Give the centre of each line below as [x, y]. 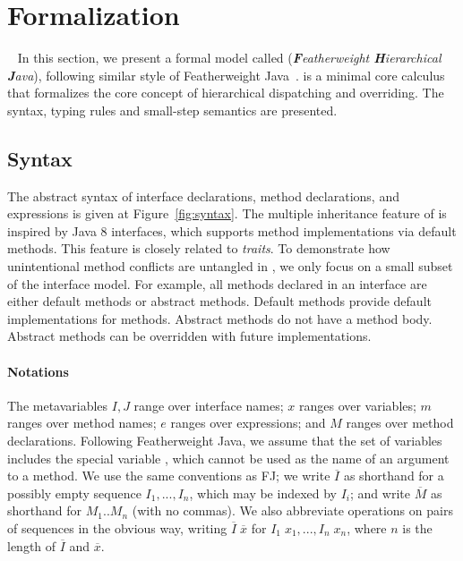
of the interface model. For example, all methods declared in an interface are [217, 283]
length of [32, 545]
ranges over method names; [82, 423]
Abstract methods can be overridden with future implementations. [189, 336]
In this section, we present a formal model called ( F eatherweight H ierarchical [229, 58]
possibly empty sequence [74, 493]
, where [367, 528]
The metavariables [58, 405]
